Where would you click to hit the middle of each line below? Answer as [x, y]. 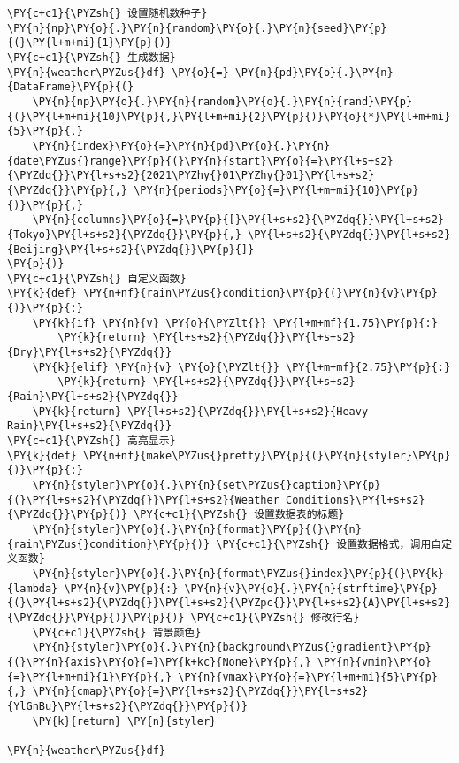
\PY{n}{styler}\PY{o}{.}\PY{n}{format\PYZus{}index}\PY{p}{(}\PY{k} [238, 573]
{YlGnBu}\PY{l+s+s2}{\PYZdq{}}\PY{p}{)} [128, 706]
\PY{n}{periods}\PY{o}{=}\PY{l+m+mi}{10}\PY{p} [276, 190]
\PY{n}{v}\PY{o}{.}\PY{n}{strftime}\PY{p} [311, 588]
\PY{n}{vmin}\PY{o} [374, 662]
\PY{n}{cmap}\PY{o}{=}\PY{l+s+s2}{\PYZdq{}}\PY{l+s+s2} [200, 692]
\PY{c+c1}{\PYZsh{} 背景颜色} [117, 632]
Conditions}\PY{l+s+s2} [355, 500]
